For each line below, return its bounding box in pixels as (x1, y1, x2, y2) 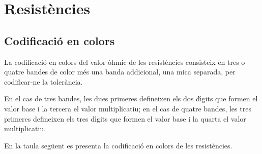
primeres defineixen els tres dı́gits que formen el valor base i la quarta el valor (4, 113, 246, 124)
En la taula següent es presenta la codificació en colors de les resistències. (4, 140, 232, 150)
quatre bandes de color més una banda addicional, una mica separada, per (4, 66, 236, 77)
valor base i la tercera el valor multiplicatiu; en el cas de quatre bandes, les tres (4, 103, 251, 113)
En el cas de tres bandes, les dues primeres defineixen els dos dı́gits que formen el (4, 93, 258, 104)
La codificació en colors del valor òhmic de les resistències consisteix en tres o (4, 56, 245, 67)
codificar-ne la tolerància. (4, 76, 83, 87)
